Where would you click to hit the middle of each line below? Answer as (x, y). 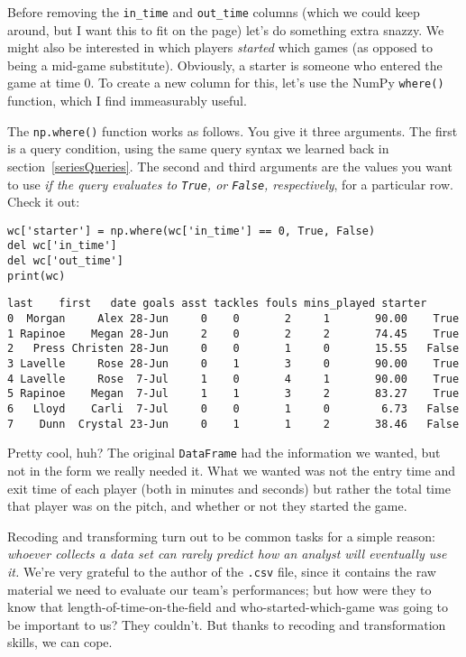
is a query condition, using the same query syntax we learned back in (198, 148)
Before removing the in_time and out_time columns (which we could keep (214, 12)
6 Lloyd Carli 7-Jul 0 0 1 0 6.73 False (233, 409)
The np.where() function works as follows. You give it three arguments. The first (233, 130)
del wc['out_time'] (65, 261)
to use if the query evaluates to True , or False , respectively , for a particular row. (230, 184)
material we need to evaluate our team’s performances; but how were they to (219, 589)
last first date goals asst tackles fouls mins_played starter (217, 304)
